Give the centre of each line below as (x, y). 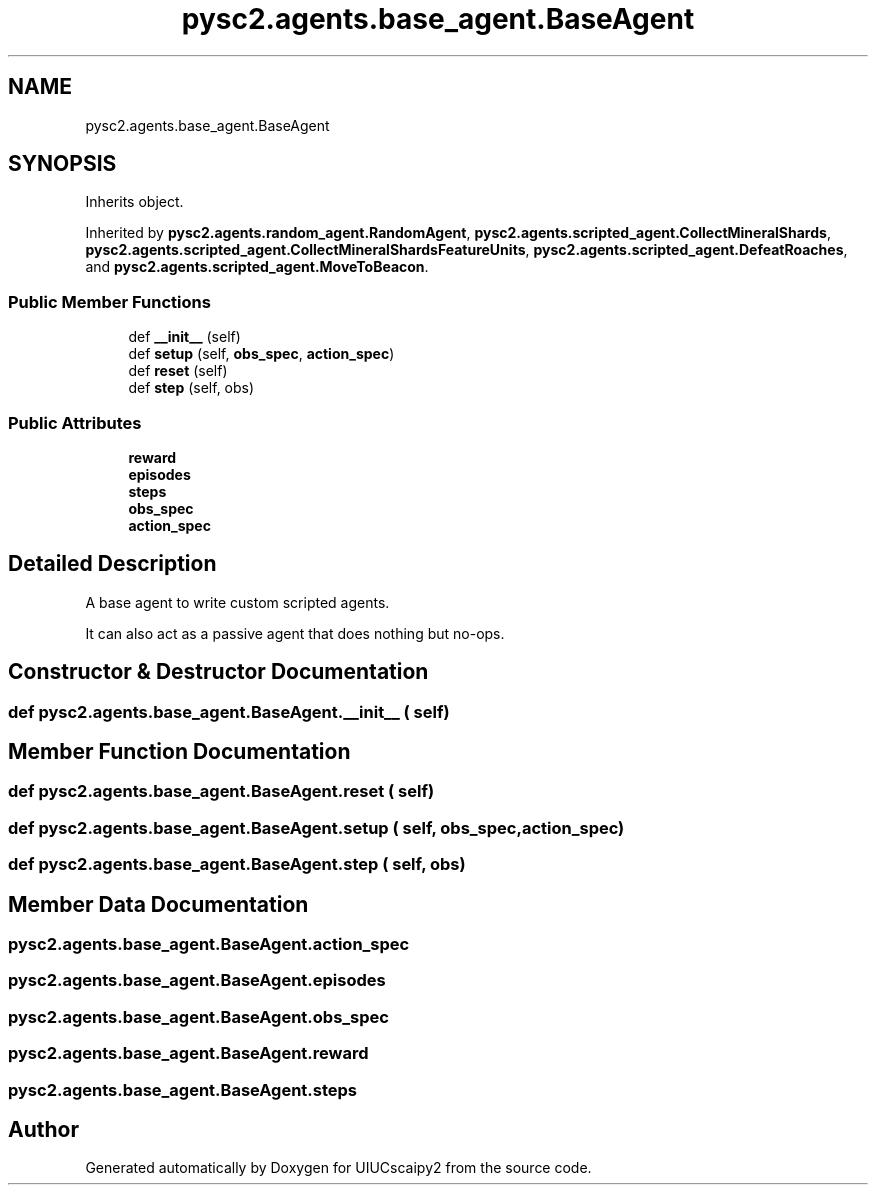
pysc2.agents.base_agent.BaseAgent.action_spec (209, 944)
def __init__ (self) (184, 337)
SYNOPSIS (62, 164)
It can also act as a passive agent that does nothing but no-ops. (295, 633)
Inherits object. (134, 202)
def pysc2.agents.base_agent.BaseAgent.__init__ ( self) (229, 711)
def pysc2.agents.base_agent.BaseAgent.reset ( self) (221, 791)
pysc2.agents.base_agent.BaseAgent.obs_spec (198, 1016)
